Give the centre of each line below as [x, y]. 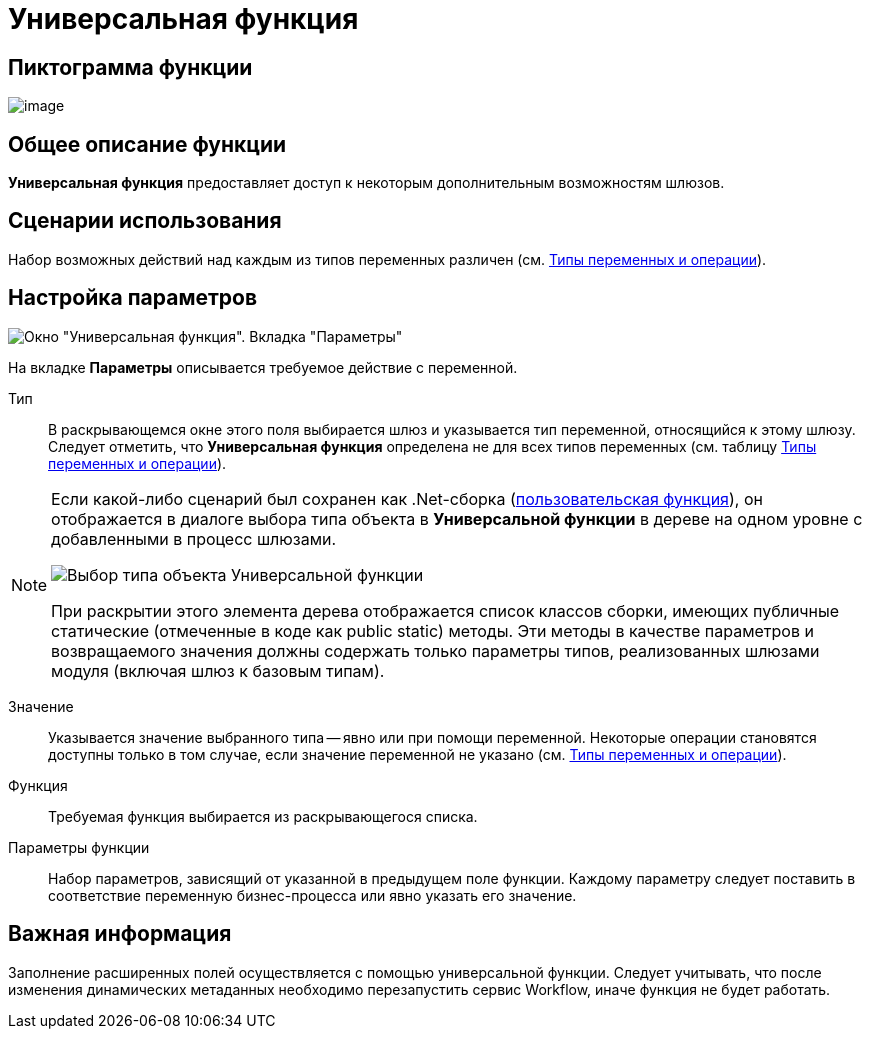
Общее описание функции [147, 144]
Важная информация [120, 934]
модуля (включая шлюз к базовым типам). [218, 670]
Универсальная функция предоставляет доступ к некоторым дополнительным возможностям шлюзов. [366, 183]
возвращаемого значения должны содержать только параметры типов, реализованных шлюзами [435, 650]
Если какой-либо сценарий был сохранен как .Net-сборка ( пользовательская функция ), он [407, 498]
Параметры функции [79, 847]
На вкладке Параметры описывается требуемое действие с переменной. [263, 367]
